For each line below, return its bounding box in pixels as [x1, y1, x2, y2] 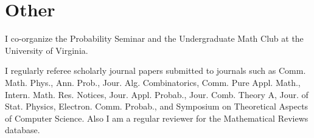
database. [5, 123, 40, 136]
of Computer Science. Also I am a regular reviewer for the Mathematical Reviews [5, 111, 309, 124]
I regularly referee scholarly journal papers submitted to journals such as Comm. [5, 64, 306, 77]
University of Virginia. [5, 44, 88, 56]
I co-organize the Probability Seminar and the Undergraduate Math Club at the [5, 32, 304, 45]
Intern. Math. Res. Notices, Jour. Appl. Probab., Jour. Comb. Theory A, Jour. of [5, 88, 309, 100]
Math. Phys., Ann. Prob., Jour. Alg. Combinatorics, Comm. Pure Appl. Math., [5, 76, 301, 88]
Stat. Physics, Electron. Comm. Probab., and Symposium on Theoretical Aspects [5, 100, 309, 113]
